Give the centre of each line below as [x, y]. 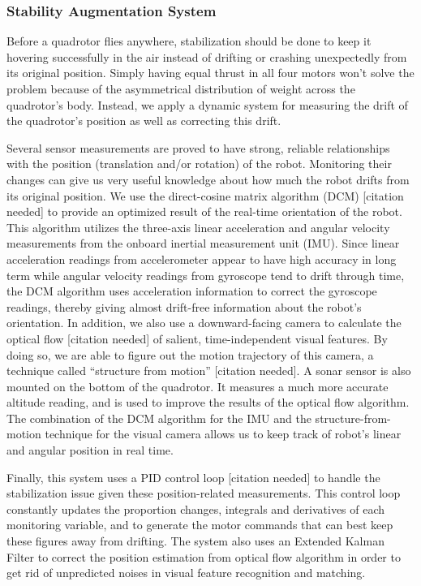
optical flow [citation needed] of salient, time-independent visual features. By [197, 338]
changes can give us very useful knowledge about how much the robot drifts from [208, 179]
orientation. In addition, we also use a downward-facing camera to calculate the [204, 323]
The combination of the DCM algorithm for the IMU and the [159, 418]
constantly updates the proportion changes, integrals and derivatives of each [196, 508]
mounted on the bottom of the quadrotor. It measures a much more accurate [198, 386]
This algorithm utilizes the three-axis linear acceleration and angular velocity [198, 227]
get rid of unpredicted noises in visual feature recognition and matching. [186, 573]
